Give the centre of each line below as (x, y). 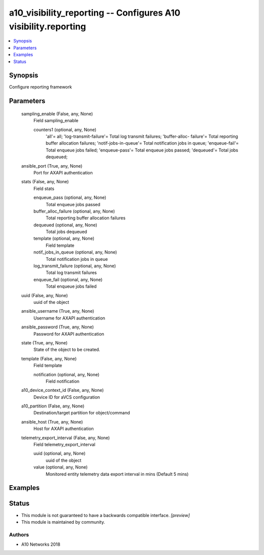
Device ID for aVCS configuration (67, 397)
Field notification (63, 381)
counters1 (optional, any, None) (65, 129)
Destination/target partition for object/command (82, 413)
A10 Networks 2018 (41, 544)
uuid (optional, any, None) (59, 453)
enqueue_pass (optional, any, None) (70, 197)
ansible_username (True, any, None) (58, 311)
